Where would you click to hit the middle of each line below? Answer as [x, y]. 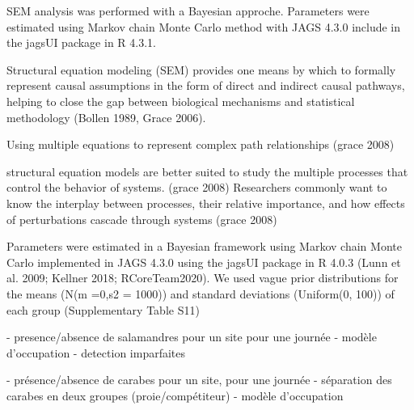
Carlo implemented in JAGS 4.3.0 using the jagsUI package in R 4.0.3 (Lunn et [204, 262]
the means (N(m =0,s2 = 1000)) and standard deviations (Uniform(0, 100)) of [201, 293]
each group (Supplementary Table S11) [103, 309]
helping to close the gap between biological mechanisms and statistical [181, 101]
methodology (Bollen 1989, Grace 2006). [106, 117]
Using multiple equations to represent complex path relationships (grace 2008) [201, 144]
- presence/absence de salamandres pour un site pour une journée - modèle [192, 337]
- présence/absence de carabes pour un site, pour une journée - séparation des [199, 380]
